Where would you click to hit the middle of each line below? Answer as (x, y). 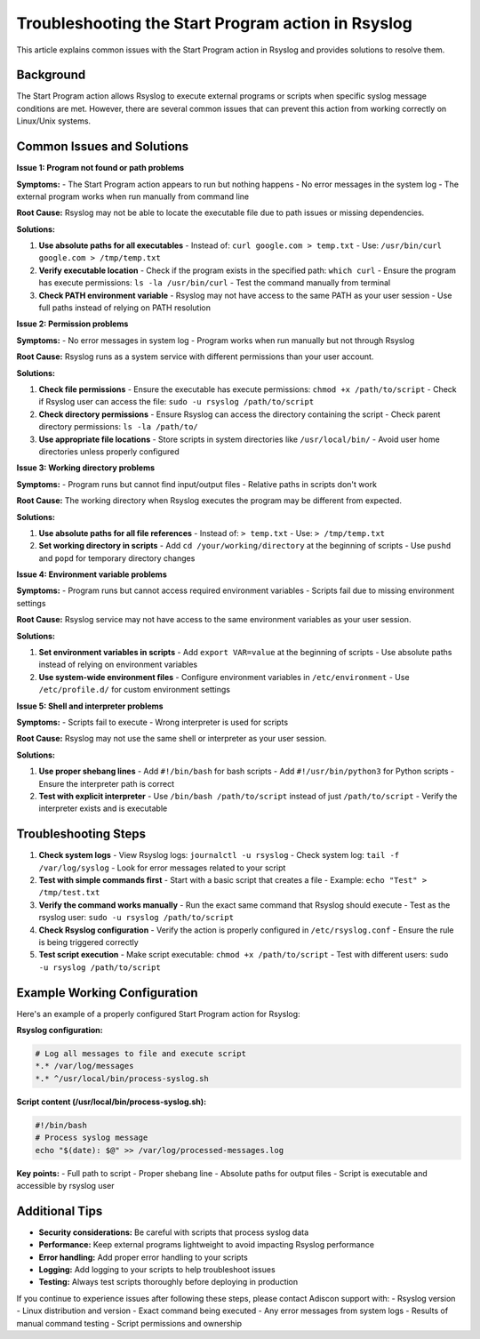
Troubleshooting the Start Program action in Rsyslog (214, 23)
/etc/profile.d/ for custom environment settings (135, 690)
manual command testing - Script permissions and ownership (129, 1323)
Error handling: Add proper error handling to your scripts (143, 1257)
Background (51, 75)
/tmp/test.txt (69, 893)
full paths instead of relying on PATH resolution (124, 308)
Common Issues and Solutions (103, 147)
